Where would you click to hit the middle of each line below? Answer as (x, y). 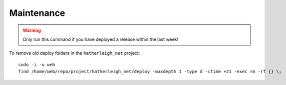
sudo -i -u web (37, 64)
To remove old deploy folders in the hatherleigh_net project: (74, 53)
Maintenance (37, 13)
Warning (32, 30)
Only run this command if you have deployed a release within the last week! (100, 39)
